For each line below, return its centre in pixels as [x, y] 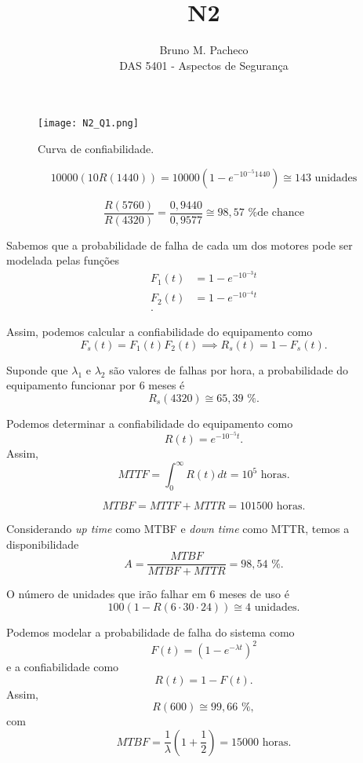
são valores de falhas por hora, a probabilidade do [229, 369]
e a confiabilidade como [63, 667]
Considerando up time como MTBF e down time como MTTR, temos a [178, 529]
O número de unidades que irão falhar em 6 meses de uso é [148, 594]
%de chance [276, 213]
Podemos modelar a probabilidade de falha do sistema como [151, 632]
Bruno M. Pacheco [204, 50]
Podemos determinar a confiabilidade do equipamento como [150, 423]
